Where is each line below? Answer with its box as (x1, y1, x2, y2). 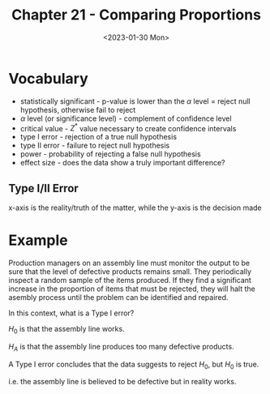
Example (8, 231, 68, 250)
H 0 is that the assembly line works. (8, 324, 125, 336)
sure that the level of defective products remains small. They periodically (8, 267, 252, 276)
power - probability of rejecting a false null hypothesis (19, 149, 201, 159)
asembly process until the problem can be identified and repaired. (8, 293, 229, 302)
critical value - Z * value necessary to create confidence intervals (19, 122, 237, 133)
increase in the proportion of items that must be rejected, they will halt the (8, 284, 255, 293)
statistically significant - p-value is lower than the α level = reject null (19, 96, 251, 106)
